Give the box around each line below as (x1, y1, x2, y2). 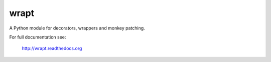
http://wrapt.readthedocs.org (22, 45, 82, 51)
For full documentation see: (9, 34, 66, 40)
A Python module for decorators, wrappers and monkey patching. (9, 25, 145, 31)
